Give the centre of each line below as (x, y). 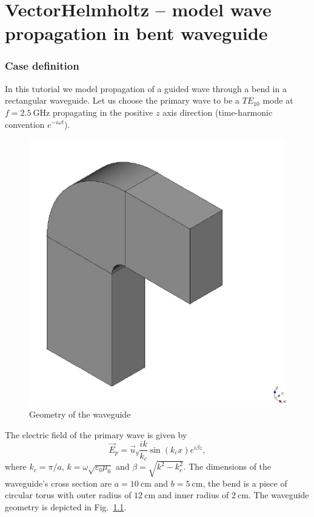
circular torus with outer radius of (68, 495)
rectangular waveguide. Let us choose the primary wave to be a (122, 100)
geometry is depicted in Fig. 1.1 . (66, 506)
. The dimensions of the (227, 466)
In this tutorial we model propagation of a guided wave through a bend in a (146, 88)
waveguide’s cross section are (58, 483)
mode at (278, 100)
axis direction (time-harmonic (218, 112)
